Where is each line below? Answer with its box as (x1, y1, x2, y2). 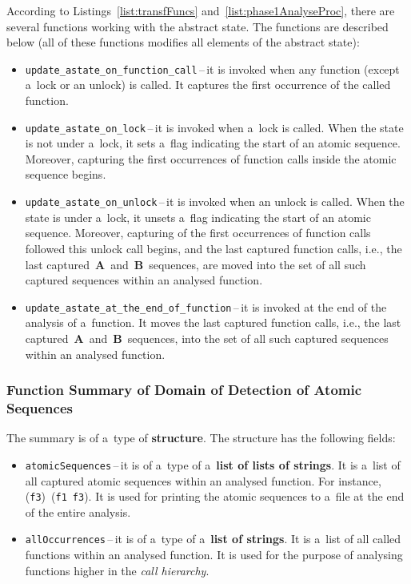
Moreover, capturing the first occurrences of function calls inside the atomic (25, 150, 397, 167)
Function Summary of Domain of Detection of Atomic (6, 380, 362, 400)
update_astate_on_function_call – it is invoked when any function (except (25, 60, 400, 77)
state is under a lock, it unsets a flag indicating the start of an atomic (25, 208, 371, 225)
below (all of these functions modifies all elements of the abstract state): (6, 34, 360, 50)
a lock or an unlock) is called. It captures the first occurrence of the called (25, 76, 391, 93)
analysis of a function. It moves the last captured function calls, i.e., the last (25, 314, 401, 331)
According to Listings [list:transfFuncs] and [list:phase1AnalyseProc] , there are (6, 2, 395, 18)
